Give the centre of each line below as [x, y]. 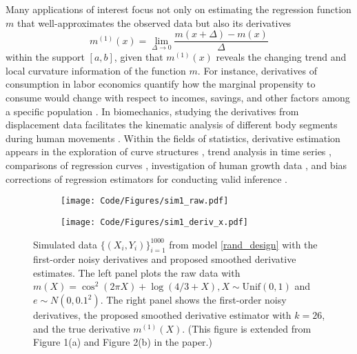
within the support [45, 57]
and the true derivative [82, 328]
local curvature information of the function [96, 70]
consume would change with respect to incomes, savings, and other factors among [178, 98]
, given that [139, 57]
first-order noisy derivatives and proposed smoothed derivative [165, 259]
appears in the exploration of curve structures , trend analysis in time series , [169, 151]
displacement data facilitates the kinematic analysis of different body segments [172, 125]
